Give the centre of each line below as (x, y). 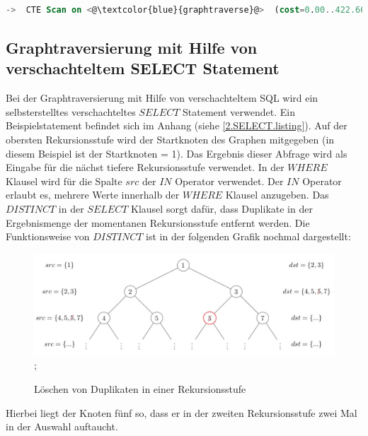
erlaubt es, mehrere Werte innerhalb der (93, 195)
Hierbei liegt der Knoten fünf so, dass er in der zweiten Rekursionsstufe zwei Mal (182, 412)
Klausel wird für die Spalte (64, 181)
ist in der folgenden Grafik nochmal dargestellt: (248, 236)
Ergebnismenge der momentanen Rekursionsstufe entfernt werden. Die (158, 222)
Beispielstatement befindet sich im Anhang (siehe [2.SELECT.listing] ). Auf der (177, 125)
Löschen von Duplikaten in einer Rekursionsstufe (140, 389)
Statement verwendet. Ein (239, 111)
